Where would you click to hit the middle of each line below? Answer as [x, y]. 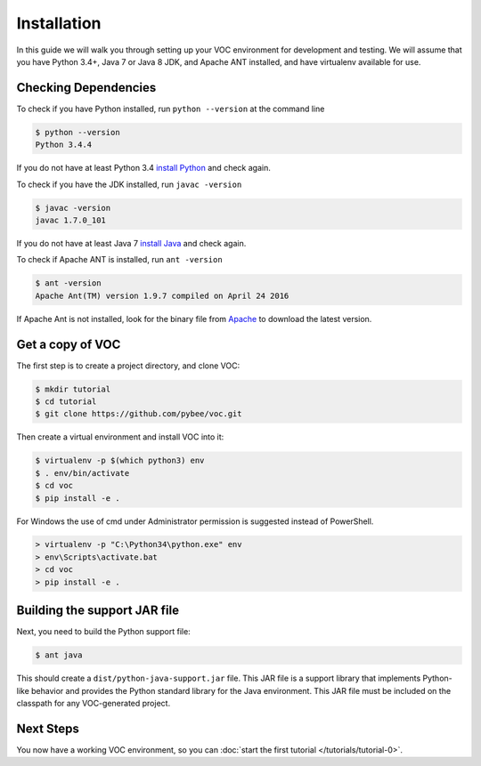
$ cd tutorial [66, 401]
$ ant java [59, 655]
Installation [59, 23]
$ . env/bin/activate [82, 473]
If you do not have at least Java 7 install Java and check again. [131, 243]
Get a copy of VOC [69, 344]
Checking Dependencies [86, 88]
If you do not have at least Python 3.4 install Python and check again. [143, 168]
